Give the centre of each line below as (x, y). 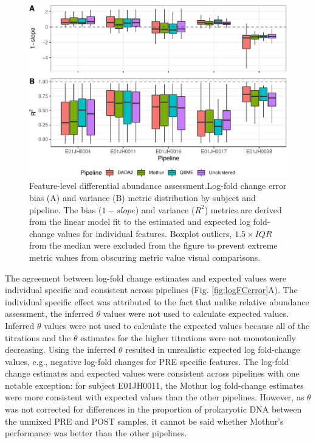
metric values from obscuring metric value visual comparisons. (145, 257)
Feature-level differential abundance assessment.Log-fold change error (158, 186)
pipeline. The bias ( (66, 209)
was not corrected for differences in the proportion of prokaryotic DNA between (153, 409)
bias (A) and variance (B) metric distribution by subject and (143, 197)
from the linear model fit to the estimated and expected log (140, 221)
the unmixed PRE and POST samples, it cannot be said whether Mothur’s (144, 421)
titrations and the (38, 337)
